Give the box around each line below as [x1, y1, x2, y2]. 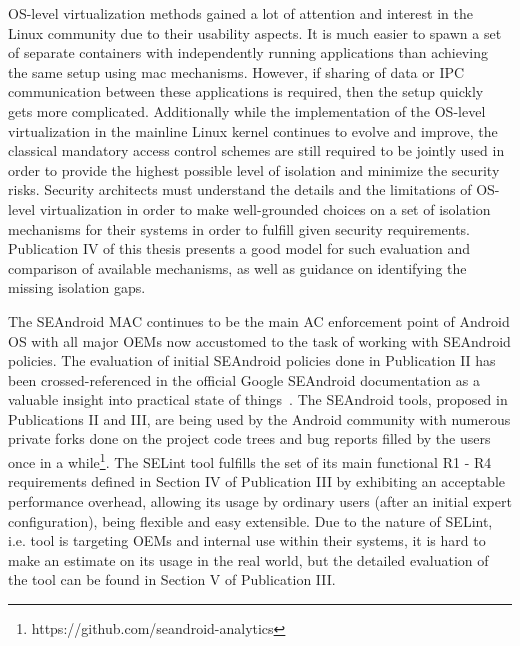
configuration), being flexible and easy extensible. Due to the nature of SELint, [8, 510, 493, 531]
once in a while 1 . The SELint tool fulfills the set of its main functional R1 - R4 [8, 449, 492, 472]
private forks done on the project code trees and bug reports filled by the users [8, 428, 491, 449]
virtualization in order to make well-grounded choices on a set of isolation [39, 198, 491, 219]
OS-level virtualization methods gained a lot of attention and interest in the [8, 3, 473, 23]
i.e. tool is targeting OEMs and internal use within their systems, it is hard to [8, 530, 486, 551]
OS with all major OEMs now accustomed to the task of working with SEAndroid [8, 330, 511, 351]
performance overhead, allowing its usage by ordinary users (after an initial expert [8, 490, 512, 511]
